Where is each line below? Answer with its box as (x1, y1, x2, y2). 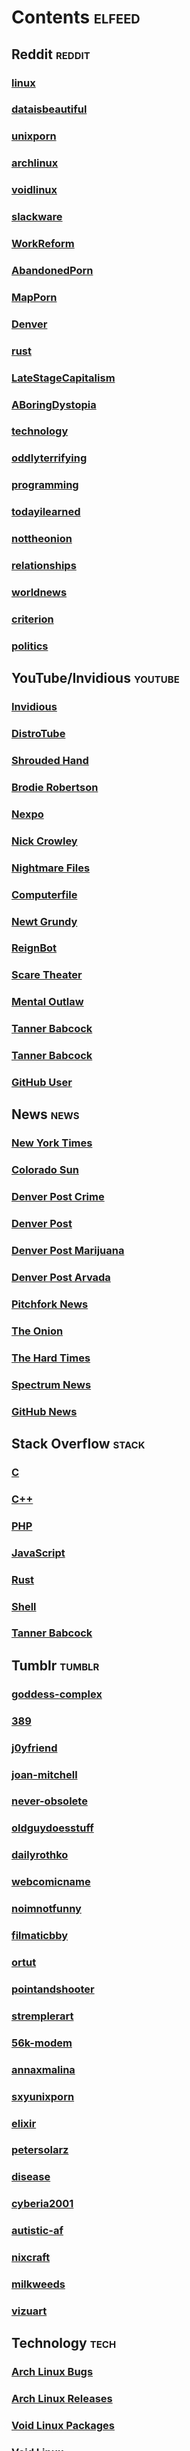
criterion (11, 612, 54, 626)
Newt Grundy (11, 914, 78, 928)
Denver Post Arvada (11, 1271, 111, 1284)
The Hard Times (11, 1351, 91, 1365)
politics (11, 639, 49, 653)
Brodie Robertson (11, 780, 99, 794)
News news (11, 1106, 80, 1123)
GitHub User (11, 1076, 73, 1090)
